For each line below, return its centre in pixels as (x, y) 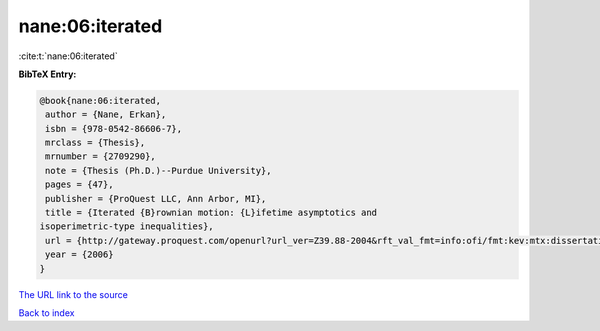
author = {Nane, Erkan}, (106, 114)
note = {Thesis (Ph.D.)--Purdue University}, (158, 170)
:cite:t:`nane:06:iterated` (68, 56)
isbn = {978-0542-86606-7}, (114, 128)
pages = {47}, (79, 184)
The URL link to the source (73, 294)
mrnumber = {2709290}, (101, 156)
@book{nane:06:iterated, (100, 100)
